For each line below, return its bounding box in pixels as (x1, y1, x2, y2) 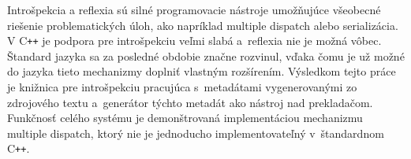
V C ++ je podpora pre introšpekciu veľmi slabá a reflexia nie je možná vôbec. (7, 32, 382, 49)
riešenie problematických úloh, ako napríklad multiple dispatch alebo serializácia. (7, 17, 398, 33)
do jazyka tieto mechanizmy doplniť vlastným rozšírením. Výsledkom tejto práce (7, 63, 396, 79)
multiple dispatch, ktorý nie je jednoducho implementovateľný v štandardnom (7, 124, 384, 141)
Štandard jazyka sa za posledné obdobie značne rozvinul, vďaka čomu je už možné (7, 47, 405, 64)
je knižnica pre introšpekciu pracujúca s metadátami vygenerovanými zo (7, 79, 357, 95)
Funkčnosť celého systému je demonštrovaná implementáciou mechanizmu (7, 109, 363, 126)
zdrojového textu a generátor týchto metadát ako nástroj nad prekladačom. (7, 94, 373, 110)
